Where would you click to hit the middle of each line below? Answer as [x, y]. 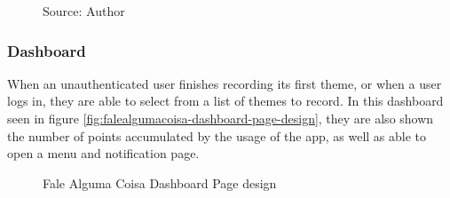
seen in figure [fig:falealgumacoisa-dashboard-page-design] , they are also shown [221, 118]
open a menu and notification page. [103, 153]
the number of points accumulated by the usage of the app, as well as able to [217, 135]
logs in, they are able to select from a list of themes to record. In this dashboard [225, 101]
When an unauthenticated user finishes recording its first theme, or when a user [225, 83]
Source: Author [84, 11]
